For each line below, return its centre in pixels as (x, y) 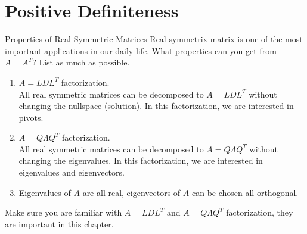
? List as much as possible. (81, 62)
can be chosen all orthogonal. (245, 192)
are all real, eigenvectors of (131, 192)
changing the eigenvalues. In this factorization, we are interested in (141, 160)
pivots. (31, 117)
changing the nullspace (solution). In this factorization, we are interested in (156, 106)
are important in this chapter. (59, 224)
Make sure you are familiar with (63, 212)
